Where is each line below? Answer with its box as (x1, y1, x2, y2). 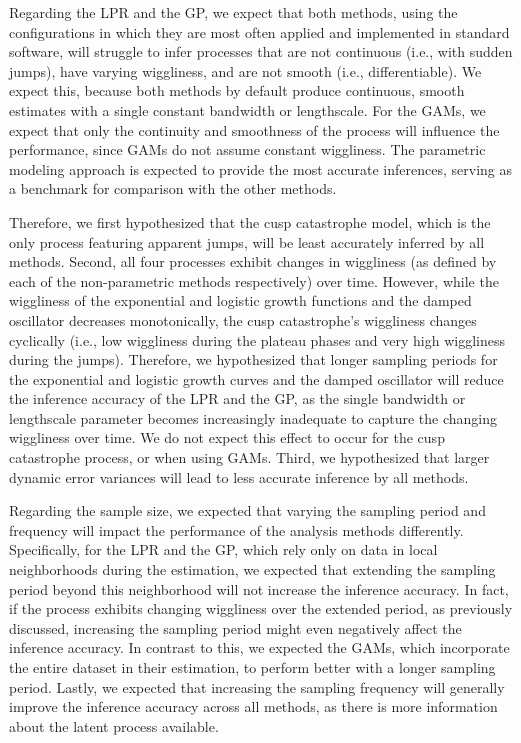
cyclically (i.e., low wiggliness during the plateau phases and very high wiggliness (9, 329, 505, 350)
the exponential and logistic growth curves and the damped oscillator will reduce (9, 368, 504, 389)
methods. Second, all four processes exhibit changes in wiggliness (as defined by (9, 251, 497, 272)
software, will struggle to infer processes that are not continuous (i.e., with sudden (9, 41, 513, 62)
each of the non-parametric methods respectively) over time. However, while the (9, 270, 499, 291)
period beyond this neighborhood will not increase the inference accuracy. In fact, (9, 578, 509, 599)
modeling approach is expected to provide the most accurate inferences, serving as (9, 158, 512, 179)
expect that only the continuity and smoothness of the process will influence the (9, 119, 500, 140)
